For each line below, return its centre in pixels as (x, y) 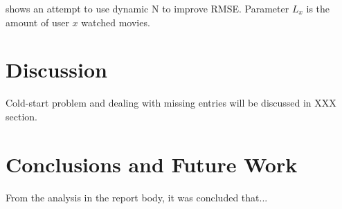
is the (318, 8)
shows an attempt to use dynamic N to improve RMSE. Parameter (147, 8)
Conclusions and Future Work (152, 164)
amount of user (37, 22)
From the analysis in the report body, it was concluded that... (137, 197)
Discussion (56, 70)
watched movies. (116, 22)
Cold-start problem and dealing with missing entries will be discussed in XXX (171, 103)
